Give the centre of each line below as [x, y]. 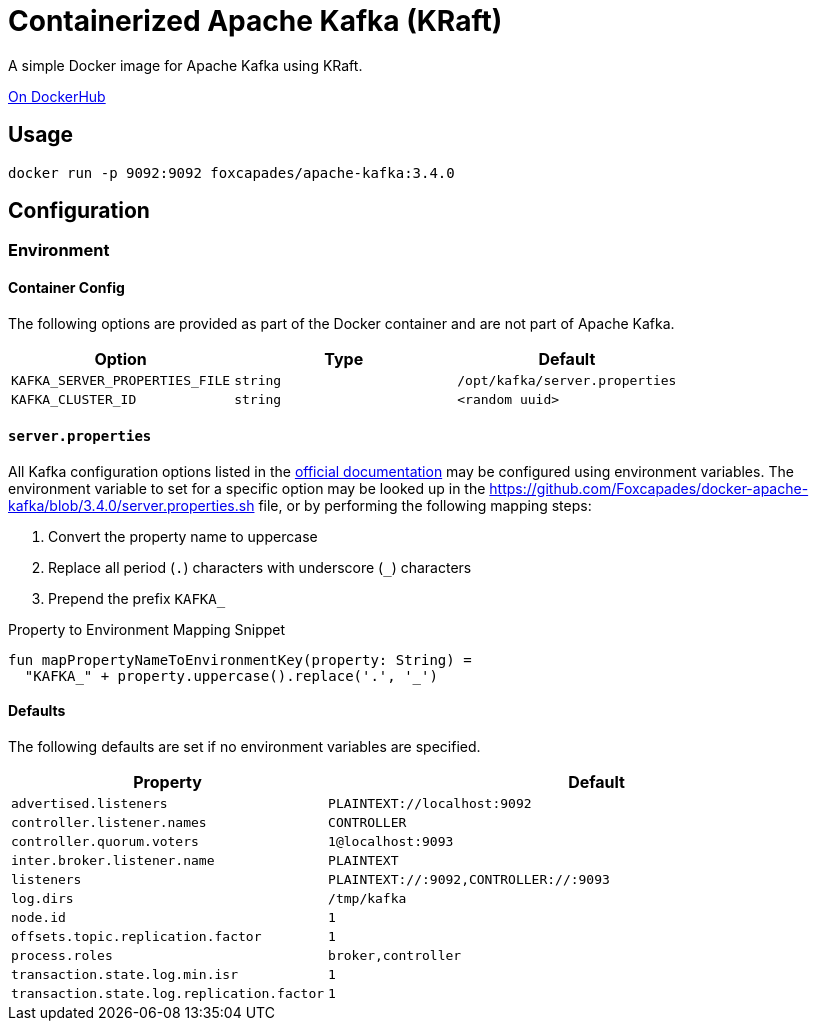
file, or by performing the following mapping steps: [425, 505]
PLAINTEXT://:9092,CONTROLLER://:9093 [469, 880]
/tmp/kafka [367, 899]
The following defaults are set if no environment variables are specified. [244, 747]
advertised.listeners [89, 804]
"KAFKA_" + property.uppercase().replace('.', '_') [231, 675]
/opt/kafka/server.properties [567, 380]
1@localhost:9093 [391, 842]
